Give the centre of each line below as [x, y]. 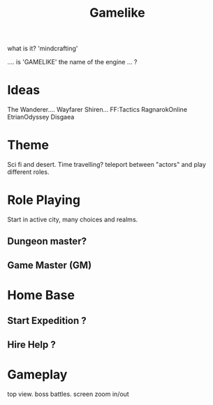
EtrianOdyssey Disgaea [41, 117]
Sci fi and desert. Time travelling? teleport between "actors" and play [106, 165]
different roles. [28, 172]
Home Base [41, 295]
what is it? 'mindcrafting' [43, 49]
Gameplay [37, 374]
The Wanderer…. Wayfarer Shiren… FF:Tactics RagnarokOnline [97, 110]
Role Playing [44, 200]
